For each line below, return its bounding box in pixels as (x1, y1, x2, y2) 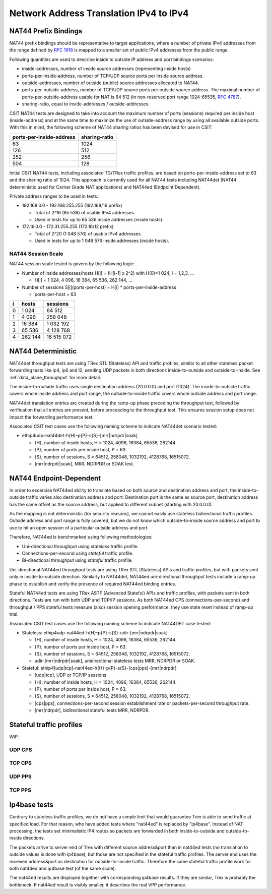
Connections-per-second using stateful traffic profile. (22, 550, 133, 556)
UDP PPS (9, 773, 32, 780)
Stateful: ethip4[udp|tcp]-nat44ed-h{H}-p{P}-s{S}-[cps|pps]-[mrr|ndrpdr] (22, 665, 177, 671)
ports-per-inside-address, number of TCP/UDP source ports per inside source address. (22, 73, 204, 79)
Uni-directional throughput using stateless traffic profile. (22, 543, 139, 549)
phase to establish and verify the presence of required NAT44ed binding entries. (9, 580, 176, 587)
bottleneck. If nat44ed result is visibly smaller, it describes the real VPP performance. (9, 881, 186, 887)
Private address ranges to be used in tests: (9, 193, 98, 199)
